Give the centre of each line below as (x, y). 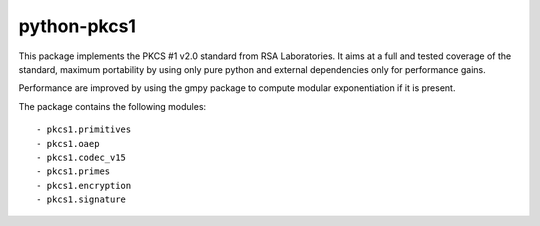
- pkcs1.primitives (84, 129)
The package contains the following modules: (112, 106)
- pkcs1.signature (81, 199)
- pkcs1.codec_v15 (81, 157)
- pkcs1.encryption (84, 185)
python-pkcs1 (77, 26)
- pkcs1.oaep (68, 143)
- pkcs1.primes (73, 171)
